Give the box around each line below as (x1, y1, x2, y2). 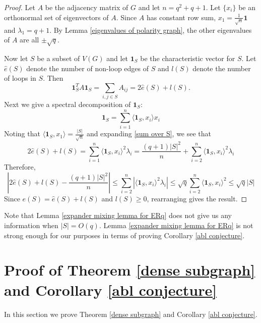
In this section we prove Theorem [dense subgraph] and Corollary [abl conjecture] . (4, 308, 257, 319)
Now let (4, 52, 28, 63)
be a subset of (37, 52, 80, 63)
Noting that (4, 128, 40, 139)
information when (4, 220, 58, 231)
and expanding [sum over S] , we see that (86, 128, 212, 139)
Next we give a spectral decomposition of (4, 99, 131, 110)
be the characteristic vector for (140, 52, 235, 63)
